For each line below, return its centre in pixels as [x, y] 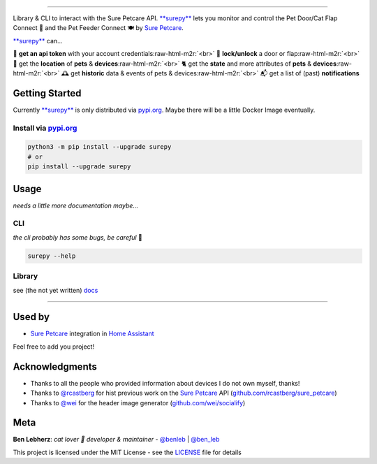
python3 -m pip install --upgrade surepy [99, 147]
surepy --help [52, 256]
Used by [31, 317]
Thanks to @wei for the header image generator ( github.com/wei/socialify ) [138, 403]
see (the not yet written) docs [56, 290]
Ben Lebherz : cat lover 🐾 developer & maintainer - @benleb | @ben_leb [116, 440]
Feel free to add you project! [53, 347]
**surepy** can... [38, 41]
